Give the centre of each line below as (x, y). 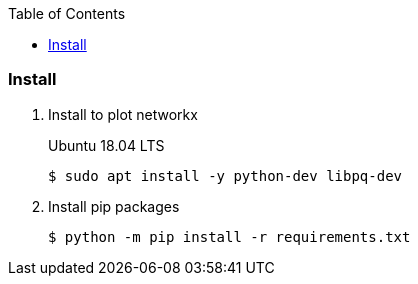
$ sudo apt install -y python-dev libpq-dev (225, 175)
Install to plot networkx (123, 114)
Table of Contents (67, 13)
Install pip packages (114, 206)
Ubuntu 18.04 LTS (106, 145)
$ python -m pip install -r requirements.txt (229, 236)
